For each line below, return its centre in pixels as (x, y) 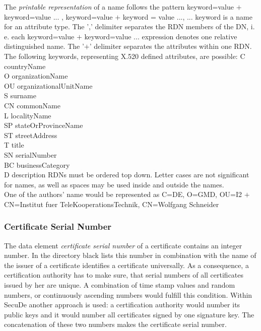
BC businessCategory (37, 164)
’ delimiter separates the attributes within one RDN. (171, 46)
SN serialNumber (30, 154)
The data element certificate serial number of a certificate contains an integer (123, 245)
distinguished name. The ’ (44, 46)
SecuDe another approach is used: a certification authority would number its (122, 305)
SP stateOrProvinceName (44, 125)
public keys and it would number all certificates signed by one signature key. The (129, 314)
